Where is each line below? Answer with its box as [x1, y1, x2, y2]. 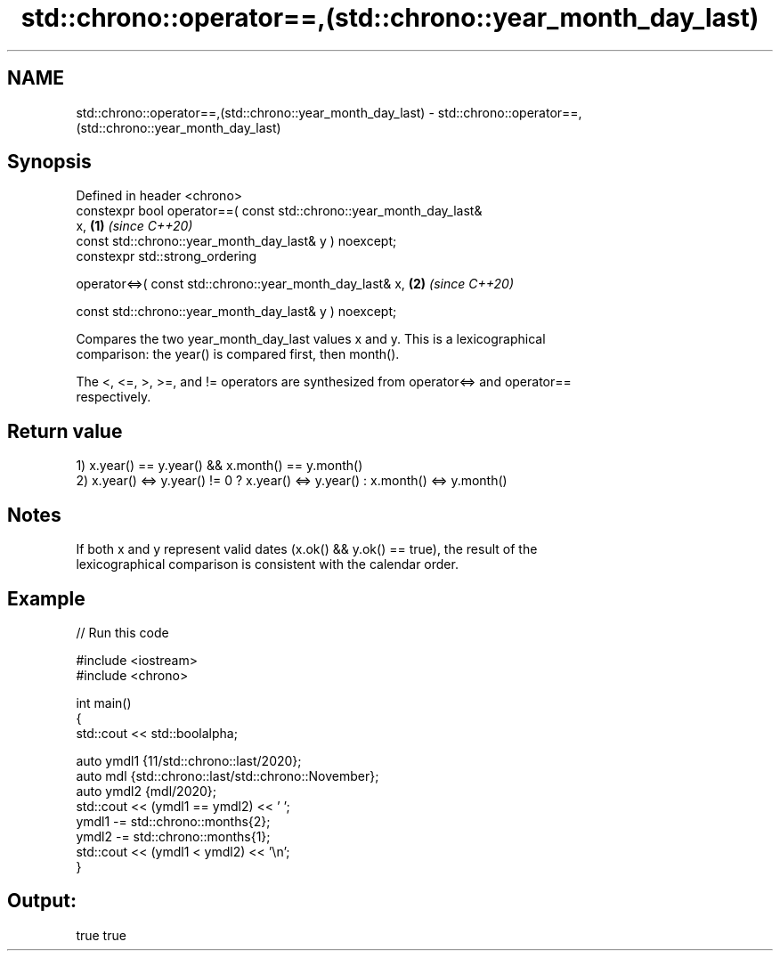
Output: [7, 889, 77, 913]
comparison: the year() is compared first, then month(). [76, 346, 400, 362]
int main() [76, 694, 132, 710]
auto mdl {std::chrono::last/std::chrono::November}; [76, 767, 379, 783]
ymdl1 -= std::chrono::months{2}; [76, 813, 271, 829]
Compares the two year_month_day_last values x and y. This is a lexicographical [76, 331, 546, 347]
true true [76, 927, 126, 943]
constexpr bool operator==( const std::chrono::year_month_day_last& [76, 203, 483, 219]
